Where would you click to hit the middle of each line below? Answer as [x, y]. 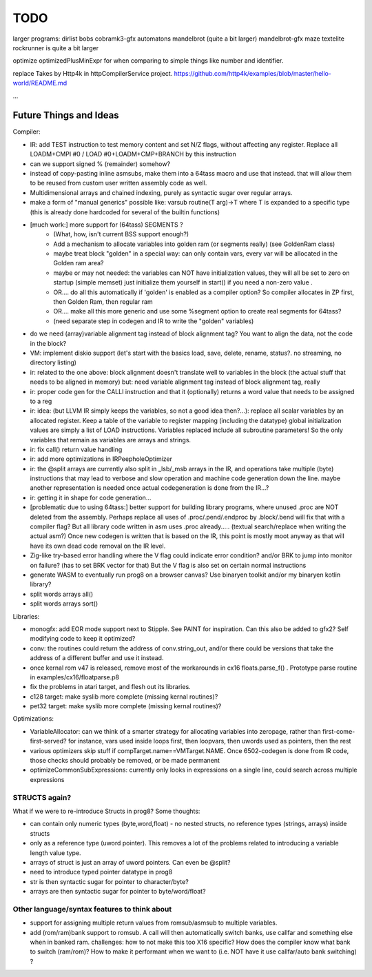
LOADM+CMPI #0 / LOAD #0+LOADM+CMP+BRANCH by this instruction [133, 154]
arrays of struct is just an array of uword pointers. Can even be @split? [130, 862]
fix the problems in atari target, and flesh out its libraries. [110, 687]
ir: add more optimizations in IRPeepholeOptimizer [101, 459]
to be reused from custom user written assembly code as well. [118, 183]
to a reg [41, 401]
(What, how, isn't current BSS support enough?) [121, 234]
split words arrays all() [62, 594]
